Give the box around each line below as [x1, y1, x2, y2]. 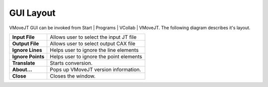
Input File [12, 34, 35, 41]
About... [12, 66, 32, 73]
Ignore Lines [12, 46, 42, 53]
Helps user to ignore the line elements [50, 46, 139, 53]
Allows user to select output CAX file [50, 40, 136, 47]
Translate [12, 59, 35, 66]
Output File [12, 40, 39, 47]
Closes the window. [50, 72, 96, 79]
